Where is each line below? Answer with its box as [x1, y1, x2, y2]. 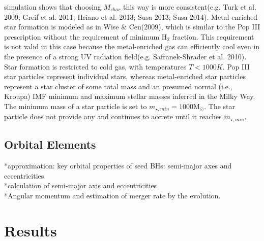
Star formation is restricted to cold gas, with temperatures [4, 61, 187, 72]
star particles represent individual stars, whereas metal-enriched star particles [4, 71, 246, 82]
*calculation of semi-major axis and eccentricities [4, 180, 157, 191]
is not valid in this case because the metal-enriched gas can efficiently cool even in [4, 41, 260, 52]
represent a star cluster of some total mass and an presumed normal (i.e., [4, 81, 232, 91]
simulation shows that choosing [4, 2, 101, 12]
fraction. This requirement [172, 31, 254, 42]
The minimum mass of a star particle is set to [4, 100, 147, 111]
